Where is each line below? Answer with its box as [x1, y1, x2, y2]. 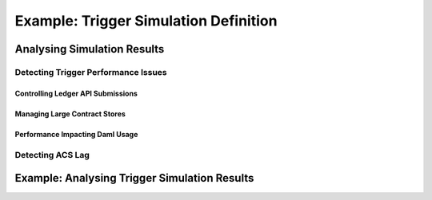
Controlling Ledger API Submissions [14, 88, 138, 98]
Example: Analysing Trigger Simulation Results [14, 171, 254, 185]
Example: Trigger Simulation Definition [14, 12, 278, 29]
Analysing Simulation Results [14, 42, 165, 56]
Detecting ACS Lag [14, 149, 90, 160]
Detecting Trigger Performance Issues [14, 66, 167, 77]
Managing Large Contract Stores [14, 108, 126, 119]
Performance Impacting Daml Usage [14, 129, 138, 139]
